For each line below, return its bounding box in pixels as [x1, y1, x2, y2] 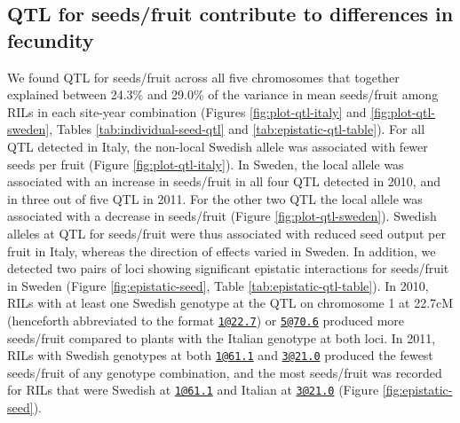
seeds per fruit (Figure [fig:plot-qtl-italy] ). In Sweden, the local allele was [7, 154, 404, 173]
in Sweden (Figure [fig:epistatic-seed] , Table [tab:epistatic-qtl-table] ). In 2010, [7, 276, 429, 294]
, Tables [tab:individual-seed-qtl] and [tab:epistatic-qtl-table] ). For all [49, 120, 425, 138]
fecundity [7, 26, 94, 53]
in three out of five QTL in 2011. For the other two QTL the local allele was [7, 189, 423, 208]
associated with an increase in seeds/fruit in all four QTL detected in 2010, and [7, 172, 440, 191]
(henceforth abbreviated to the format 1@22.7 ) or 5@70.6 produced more [7, 310, 405, 329]
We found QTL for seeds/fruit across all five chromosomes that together [7, 67, 400, 86]
